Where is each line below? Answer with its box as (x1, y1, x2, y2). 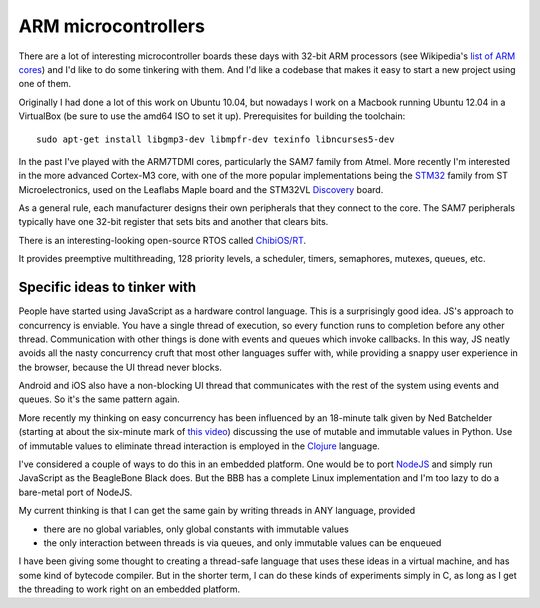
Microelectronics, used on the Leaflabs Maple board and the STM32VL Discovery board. (18, 183, 384, 195)
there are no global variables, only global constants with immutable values (43, 523, 349, 535)
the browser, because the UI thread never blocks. (18, 361, 222, 373)
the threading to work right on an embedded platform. (18, 583, 241, 595)
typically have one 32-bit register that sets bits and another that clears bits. (18, 216, 329, 228)
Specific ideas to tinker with (18, 279, 197, 296)
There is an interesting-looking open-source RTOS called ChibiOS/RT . (18, 234, 307, 246)
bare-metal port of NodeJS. (18, 486, 133, 498)
